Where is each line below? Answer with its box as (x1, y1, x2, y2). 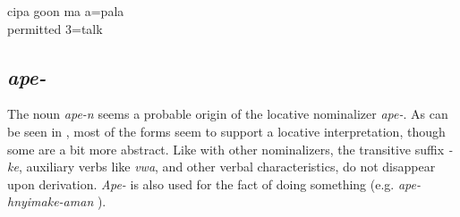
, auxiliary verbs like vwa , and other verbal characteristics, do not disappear (18, 157, 436, 176)
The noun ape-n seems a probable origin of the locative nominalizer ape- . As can (7, 104, 448, 123)
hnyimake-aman (7, 192, 94, 211)
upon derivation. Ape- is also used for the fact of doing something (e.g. (7, 174, 395, 193)
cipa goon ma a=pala (7, 2, 124, 20)
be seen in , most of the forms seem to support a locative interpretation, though (7, 121, 446, 140)
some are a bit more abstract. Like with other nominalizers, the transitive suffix (7, 139, 445, 158)
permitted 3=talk (7, 19, 103, 38)
